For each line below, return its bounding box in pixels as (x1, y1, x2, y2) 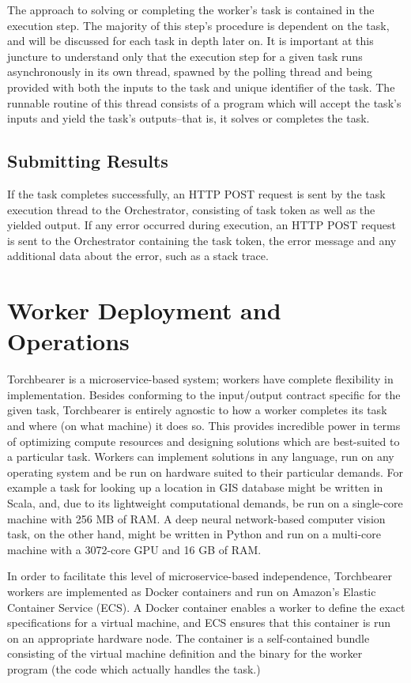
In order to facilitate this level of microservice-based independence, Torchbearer (7, 568, 392, 584)
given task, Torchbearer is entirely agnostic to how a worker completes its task (7, 402, 387, 418)
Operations (7, 325, 130, 357)
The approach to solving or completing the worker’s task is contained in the (7, 2, 375, 17)
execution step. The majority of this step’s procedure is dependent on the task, (7, 17, 390, 33)
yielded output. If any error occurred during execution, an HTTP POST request (7, 217, 396, 233)
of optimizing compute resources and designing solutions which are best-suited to (7, 432, 400, 449)
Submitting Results (7, 149, 168, 173)
